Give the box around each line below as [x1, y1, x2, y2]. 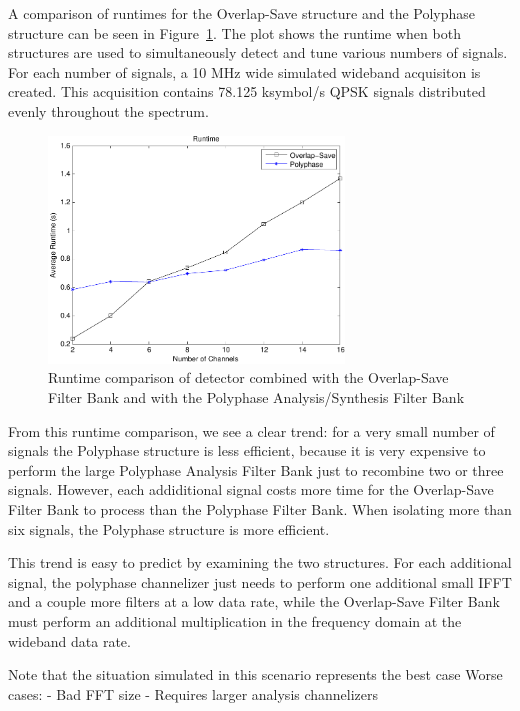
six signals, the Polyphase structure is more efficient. [8, 518, 330, 539]
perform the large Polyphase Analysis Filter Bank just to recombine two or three [8, 459, 504, 480]
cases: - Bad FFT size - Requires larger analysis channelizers [8, 683, 379, 704]
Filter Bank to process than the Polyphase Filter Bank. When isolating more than [8, 499, 512, 520]
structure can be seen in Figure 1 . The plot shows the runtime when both [8, 22, 461, 43]
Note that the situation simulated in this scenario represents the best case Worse [8, 664, 503, 685]
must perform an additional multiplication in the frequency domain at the [8, 611, 462, 632]
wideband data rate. [8, 630, 131, 651]
